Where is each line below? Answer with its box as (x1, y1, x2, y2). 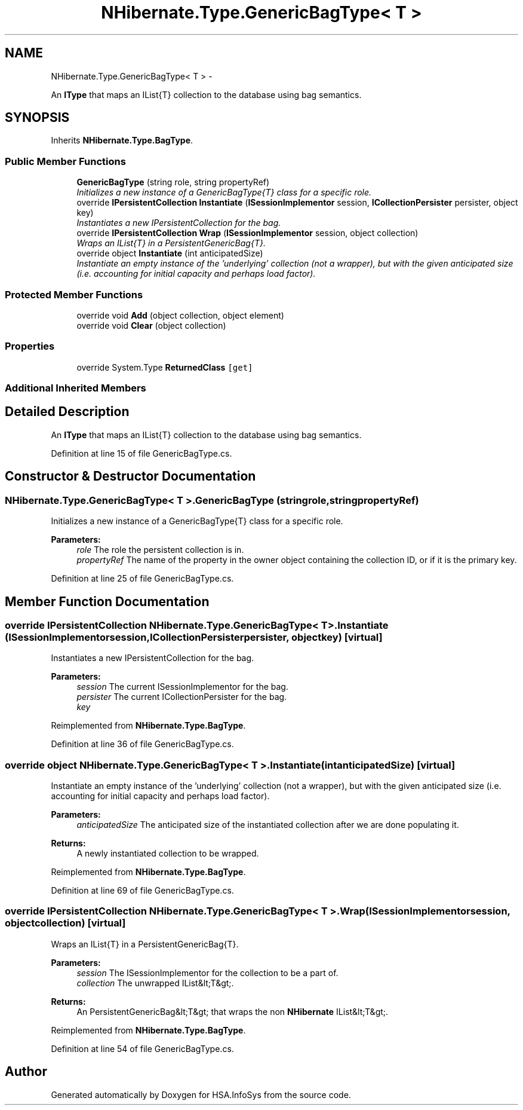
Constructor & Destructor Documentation (5, 469, 256, 484)
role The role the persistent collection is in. (76, 545, 244, 555)
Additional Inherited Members (5, 382, 146, 395)
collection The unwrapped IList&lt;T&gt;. (76, 977, 234, 988)
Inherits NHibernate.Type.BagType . (51, 135, 193, 146)
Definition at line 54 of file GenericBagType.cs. (51, 1043, 234, 1054)
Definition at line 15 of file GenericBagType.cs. (51, 448, 232, 458)
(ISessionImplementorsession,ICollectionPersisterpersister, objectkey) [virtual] (5, 631, 383, 643)
